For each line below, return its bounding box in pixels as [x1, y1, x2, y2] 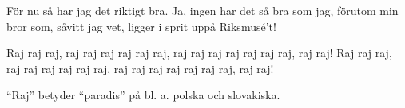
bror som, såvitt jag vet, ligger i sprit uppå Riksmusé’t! [6, 17, 276, 34]
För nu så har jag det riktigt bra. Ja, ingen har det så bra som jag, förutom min [6, 2, 399, 18]
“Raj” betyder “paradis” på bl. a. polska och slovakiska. [6, 87, 280, 103]
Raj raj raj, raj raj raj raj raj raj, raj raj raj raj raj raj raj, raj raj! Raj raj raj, [6, 44, 392, 61]
